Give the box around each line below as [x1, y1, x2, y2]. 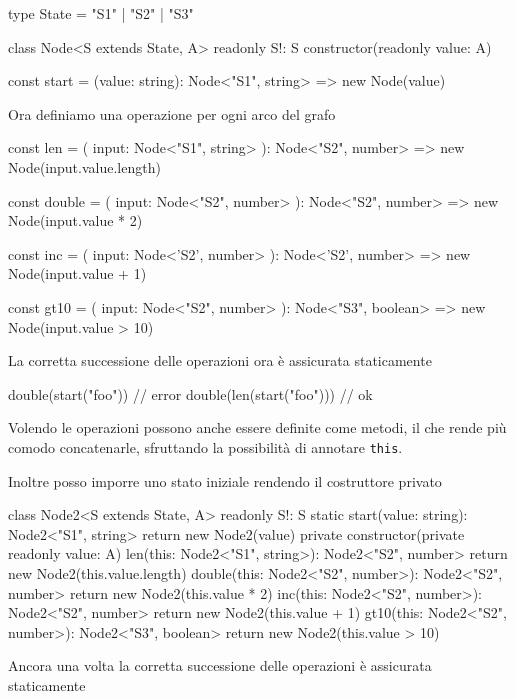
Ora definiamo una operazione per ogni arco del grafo [8, 103, 336, 124]
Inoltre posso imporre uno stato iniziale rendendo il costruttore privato [8, 470, 442, 491]
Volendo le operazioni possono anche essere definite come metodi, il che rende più [8, 417, 507, 438]
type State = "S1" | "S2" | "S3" [8, 3, 194, 23]
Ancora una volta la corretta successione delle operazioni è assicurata [8, 655, 432, 676]
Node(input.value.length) [8, 156, 161, 177]
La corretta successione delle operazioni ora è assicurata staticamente [8, 350, 432, 371]
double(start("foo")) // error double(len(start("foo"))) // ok [8, 383, 373, 404]
